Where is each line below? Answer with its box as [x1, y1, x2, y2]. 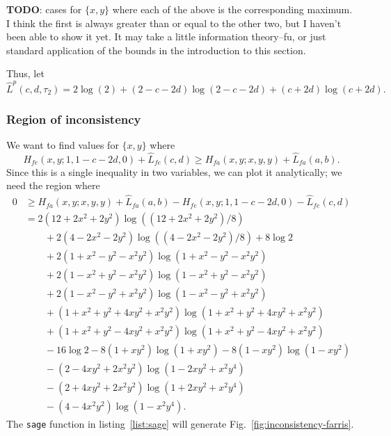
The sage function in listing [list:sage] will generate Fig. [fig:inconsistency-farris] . [6, 416, 354, 430]
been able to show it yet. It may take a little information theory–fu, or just [6, 29, 326, 44]
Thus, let [6, 66, 45, 81]
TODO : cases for [6, 2, 82, 16]
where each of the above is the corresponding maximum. [112, 2, 353, 16]
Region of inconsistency [6, 110, 141, 127]
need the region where [6, 178, 100, 193]
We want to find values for [6, 137, 119, 152]
